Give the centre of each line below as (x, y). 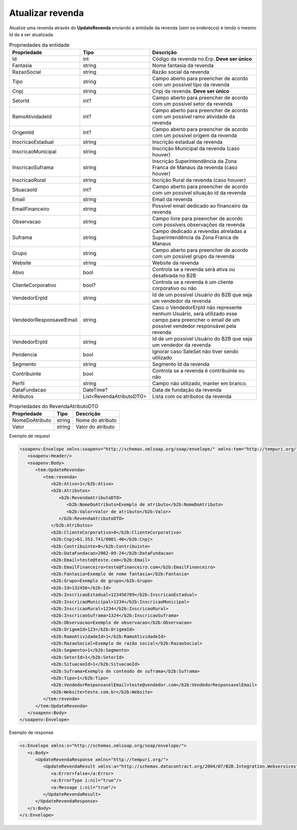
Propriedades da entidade (39, 45)
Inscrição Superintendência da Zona (195, 161)
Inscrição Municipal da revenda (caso (196, 148)
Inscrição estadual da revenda (187, 142)
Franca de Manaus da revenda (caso (195, 167)
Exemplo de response (31, 733)
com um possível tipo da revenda (191, 84)
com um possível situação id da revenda (199, 192)
